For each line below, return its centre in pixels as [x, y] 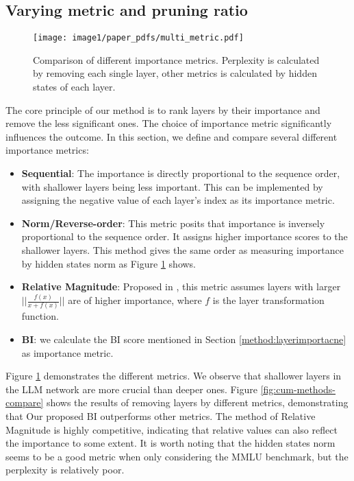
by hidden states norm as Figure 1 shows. [109, 263]
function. [40, 316]
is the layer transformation [268, 300]
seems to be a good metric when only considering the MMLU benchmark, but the [177, 456]
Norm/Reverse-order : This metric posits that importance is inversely [173, 223]
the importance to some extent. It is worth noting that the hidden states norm [170, 443]
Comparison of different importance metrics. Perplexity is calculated [176, 59]
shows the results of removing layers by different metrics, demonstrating [197, 402]
